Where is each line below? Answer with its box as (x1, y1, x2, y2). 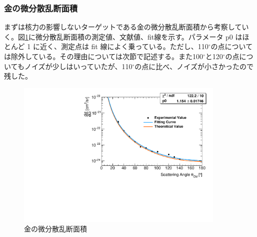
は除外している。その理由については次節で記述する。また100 (4, 51, 203, 61)
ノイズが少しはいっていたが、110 (24, 61, 132, 71)
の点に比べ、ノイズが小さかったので (134, 61, 253, 71)
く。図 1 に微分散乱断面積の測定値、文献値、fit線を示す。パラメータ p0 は (4, 31, 242, 42)
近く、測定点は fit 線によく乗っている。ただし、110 (39, 41, 208, 52)
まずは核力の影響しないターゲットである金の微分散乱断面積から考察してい (4, 22, 249, 32)
